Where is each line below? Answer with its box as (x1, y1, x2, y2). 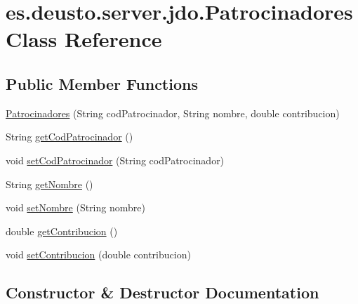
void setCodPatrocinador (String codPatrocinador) (6, 152, 225, 167)
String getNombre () (6, 176, 93, 191)
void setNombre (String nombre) (6, 200, 145, 215)
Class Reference (6, 25, 162, 53)
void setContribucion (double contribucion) (6, 247, 191, 262)
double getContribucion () (6, 223, 118, 238)
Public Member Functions (6, 72, 198, 94)
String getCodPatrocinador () (6, 129, 133, 144)
